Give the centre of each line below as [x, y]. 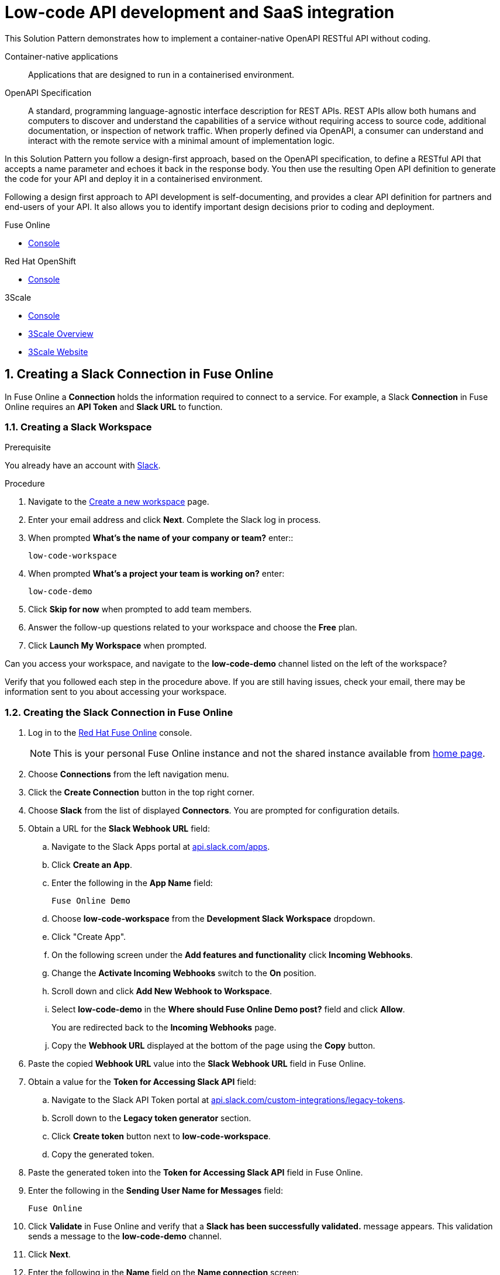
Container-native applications [61, 56]
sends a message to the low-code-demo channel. [125, 1236]
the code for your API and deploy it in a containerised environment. [134, 178]
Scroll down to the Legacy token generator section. [151, 1118]
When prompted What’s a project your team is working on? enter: [156, 574]
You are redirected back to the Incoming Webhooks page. [164, 1028]
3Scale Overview [61, 333]
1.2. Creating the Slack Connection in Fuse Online [119, 712]
